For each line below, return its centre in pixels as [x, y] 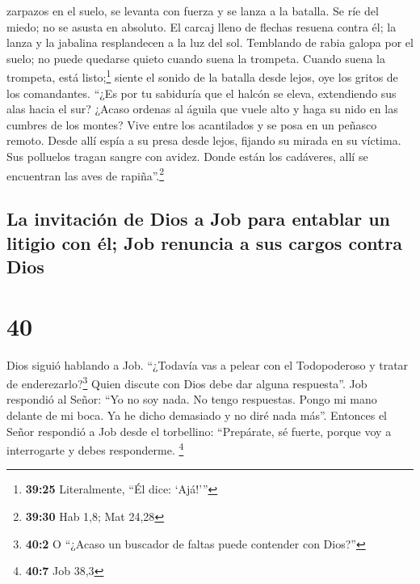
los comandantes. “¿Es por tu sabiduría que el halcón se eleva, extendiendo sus [202, 93]
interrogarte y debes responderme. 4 [95, 449]
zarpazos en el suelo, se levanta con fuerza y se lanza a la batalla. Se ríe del [193, 11]
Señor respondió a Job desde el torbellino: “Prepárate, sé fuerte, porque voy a [199, 431]
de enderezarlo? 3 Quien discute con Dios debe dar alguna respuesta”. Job [187, 382]
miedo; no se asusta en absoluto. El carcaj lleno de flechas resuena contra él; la [202, 26]
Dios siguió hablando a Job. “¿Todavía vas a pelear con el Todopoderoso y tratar [208, 364]
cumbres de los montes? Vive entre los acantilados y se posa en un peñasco [192, 124]
